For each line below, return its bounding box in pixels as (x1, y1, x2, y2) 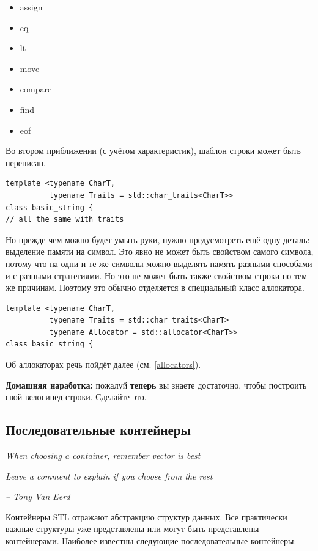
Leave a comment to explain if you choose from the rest (6, 469, 213, 482)
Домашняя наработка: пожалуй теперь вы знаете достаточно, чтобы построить (6, 378, 307, 391)
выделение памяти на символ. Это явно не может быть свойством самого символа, (6, 245, 314, 258)
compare (20, 82, 52, 95)
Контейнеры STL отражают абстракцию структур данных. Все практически (6, 510, 287, 523)
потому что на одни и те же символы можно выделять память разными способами (6, 257, 312, 269)
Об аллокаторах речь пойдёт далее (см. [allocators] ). (6, 358, 201, 371)
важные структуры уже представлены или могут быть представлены (6, 522, 259, 535)
